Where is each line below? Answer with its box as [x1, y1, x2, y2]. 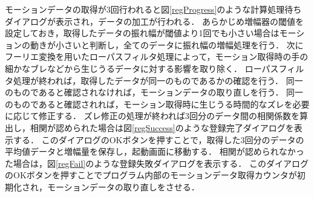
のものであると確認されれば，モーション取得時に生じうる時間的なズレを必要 [5, 97, 310, 110]
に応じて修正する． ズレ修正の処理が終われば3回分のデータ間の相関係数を [5, 109, 299, 122]
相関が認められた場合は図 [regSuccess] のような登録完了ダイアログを [30, 121, 294, 134]
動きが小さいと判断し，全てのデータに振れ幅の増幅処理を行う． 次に [30, 38, 304, 51]
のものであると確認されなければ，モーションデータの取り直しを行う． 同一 [5, 86, 304, 98]
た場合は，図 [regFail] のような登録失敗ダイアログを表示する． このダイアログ [5, 157, 309, 169]
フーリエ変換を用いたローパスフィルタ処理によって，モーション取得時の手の [5, 50, 309, 63]
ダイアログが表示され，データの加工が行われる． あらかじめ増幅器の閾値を [5, 15, 304, 27]
